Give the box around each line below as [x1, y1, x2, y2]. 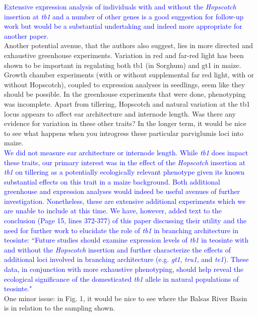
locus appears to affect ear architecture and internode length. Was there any [4, 108, 236, 119]
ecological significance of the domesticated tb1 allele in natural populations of [4, 273, 239, 284]
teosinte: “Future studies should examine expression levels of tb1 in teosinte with [4, 235, 249, 245]
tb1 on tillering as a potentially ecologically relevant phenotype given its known [4, 167, 245, 177]
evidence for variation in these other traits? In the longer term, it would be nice [4, 118, 247, 128]
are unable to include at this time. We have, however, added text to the [4, 205, 222, 216]
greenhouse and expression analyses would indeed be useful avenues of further [4, 186, 240, 196]
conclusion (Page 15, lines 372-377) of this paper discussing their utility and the [4, 215, 247, 226]
